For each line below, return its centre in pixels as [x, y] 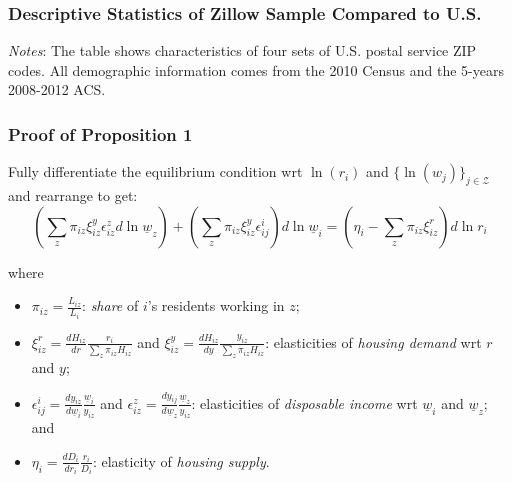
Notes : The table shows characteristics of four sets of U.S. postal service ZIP [242, 50]
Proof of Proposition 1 [100, 133]
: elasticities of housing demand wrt [373, 341]
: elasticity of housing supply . [181, 460]
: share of [110, 305]
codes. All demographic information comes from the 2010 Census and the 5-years [256, 69]
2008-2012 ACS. [57, 89]
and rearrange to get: [73, 195]
